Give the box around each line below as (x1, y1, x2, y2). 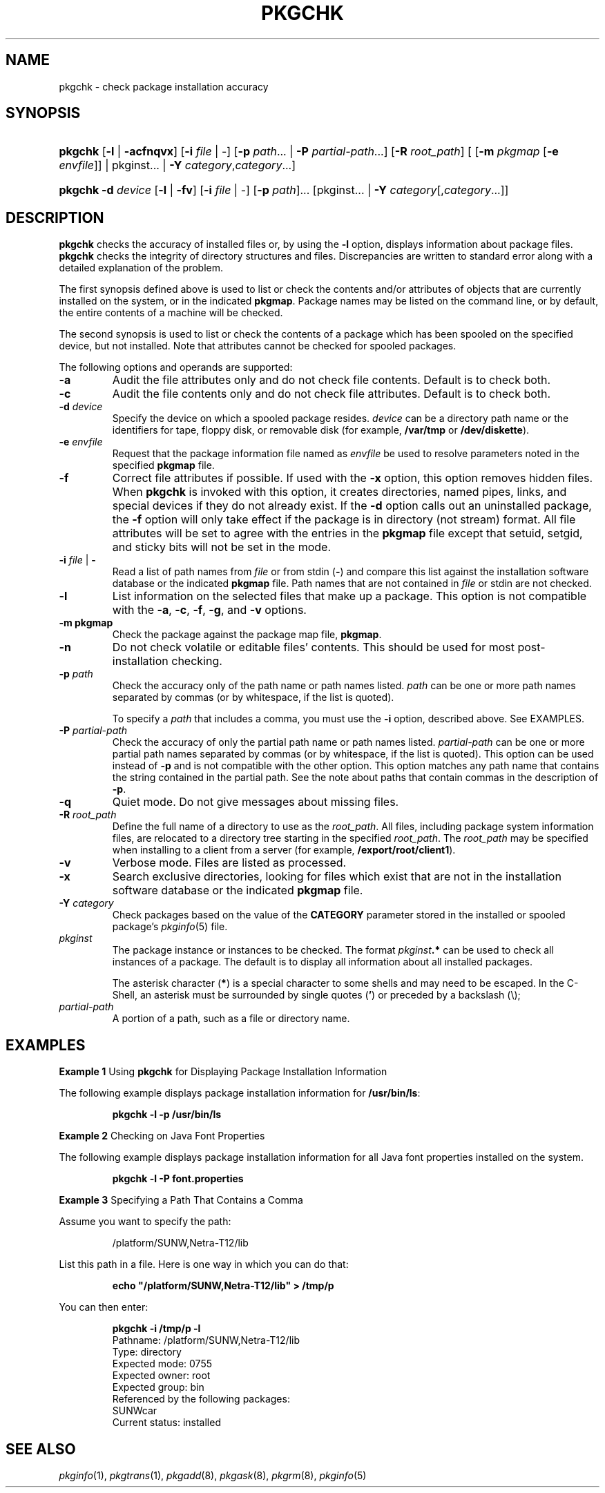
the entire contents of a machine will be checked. (59, 307, 283, 319)
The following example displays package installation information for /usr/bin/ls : (59, 1087, 421, 1099)
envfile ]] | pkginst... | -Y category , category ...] (59, 158, 296, 173)
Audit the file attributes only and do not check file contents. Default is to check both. (112, 373, 551, 387)
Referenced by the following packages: (112, 1393, 290, 1405)
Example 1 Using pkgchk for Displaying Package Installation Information (59, 1066, 387, 1078)
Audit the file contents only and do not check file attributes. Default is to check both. (112, 387, 551, 401)
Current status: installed (112, 1416, 221, 1429)
